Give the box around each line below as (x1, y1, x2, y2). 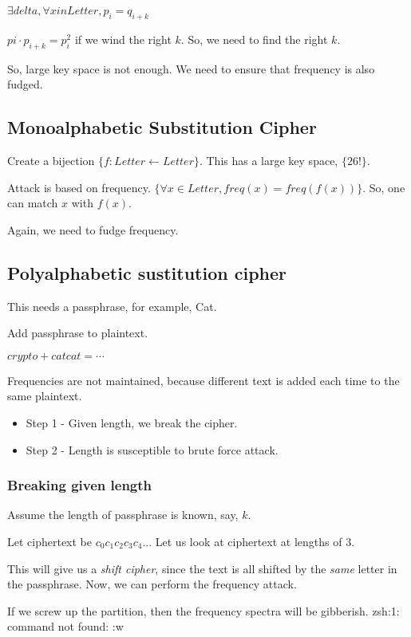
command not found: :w (7, 618, 124, 635)
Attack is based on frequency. (7, 179, 151, 195)
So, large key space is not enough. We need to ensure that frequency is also (7, 60, 375, 77)
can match (7, 195, 58, 211)
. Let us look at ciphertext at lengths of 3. (148, 533, 355, 549)
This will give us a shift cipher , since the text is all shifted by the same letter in (7, 560, 397, 576)
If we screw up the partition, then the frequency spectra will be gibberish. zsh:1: (7, 602, 400, 619)
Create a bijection (7, 151, 95, 168)
